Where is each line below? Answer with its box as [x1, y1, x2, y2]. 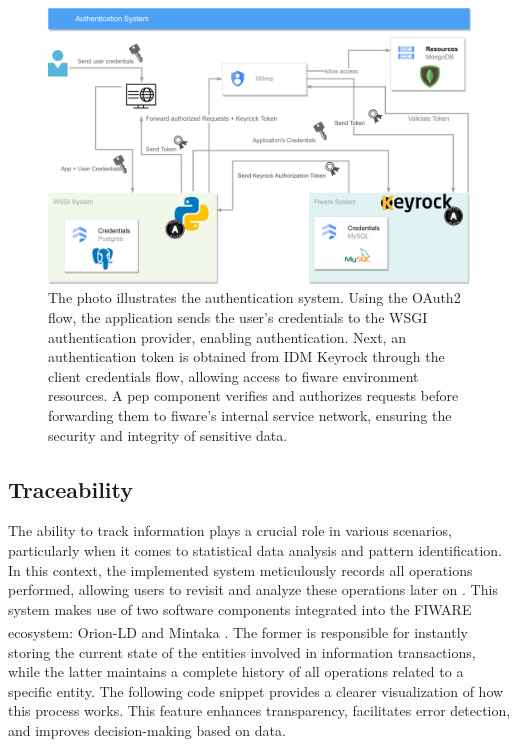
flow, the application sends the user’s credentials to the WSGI [48, 306, 428, 327]
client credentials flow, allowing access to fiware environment [48, 365, 419, 386]
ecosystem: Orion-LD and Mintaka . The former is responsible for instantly [8, 621, 468, 642]
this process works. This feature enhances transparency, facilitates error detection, [8, 700, 511, 721]
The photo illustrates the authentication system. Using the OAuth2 [48, 287, 461, 308]
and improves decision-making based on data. [8, 719, 286, 740]
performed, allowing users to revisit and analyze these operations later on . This [8, 579, 498, 600]
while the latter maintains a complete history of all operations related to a [8, 661, 464, 682]
